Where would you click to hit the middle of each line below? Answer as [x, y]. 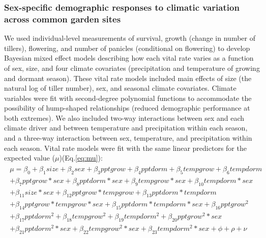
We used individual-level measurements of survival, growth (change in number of [130, 38]
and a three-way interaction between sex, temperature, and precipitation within [128, 138]
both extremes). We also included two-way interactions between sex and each [124, 117]
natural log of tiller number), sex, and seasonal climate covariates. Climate [120, 88]
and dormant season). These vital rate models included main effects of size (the [128, 78]
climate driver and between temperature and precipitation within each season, [126, 128]
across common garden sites [63, 19]
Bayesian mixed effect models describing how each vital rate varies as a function [129, 58]
